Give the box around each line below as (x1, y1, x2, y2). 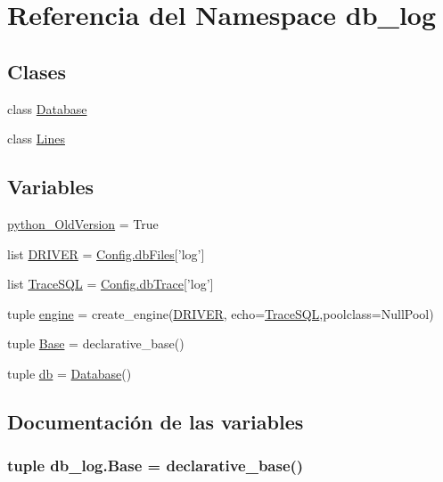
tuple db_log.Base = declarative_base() (7, 454, 304, 477)
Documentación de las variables (7, 407, 304, 435)
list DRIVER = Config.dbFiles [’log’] (7, 244, 205, 263)
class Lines (7, 129, 65, 148)
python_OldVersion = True (7, 214, 159, 233)
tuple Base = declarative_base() (7, 334, 185, 353)
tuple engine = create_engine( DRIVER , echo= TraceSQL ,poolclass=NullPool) (7, 304, 434, 323)
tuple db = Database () (7, 364, 132, 382)
